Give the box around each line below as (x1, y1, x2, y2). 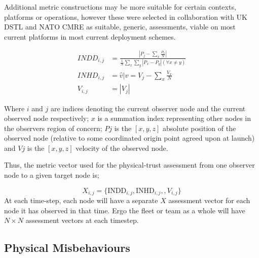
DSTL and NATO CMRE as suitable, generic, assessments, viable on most (4, 21, 236, 32)
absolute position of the (163, 122, 236, 133)
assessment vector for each (168, 195, 250, 206)
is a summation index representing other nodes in (97, 113, 251, 123)
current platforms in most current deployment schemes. (4, 31, 176, 42)
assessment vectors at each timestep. (25, 215, 139, 225)
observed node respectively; (4, 113, 89, 123)
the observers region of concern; (4, 122, 102, 133)
